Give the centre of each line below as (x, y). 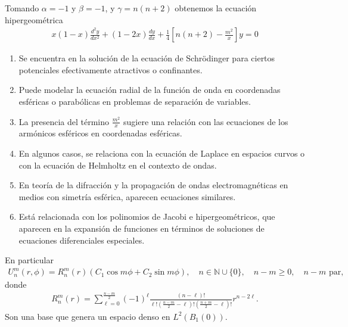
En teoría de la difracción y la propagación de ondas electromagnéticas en (153, 185)
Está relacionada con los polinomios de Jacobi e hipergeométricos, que (147, 217)
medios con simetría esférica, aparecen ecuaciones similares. (127, 196)
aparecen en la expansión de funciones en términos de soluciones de (142, 228)
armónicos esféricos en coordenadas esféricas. (100, 133)
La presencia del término (64, 121)
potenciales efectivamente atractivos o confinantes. (111, 69)
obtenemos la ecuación (216, 8)
